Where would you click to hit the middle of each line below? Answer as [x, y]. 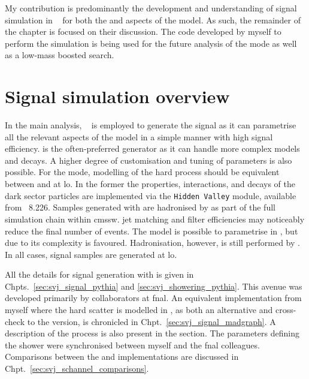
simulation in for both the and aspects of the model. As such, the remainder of [153, 19]
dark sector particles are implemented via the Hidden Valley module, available [151, 195]
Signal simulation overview [117, 96]
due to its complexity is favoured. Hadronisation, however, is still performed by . [152, 243]
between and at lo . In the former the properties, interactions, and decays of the [150, 184]
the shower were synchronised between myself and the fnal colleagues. [132, 345]
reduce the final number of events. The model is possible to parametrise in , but [152, 231]
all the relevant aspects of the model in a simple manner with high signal [139, 136]
